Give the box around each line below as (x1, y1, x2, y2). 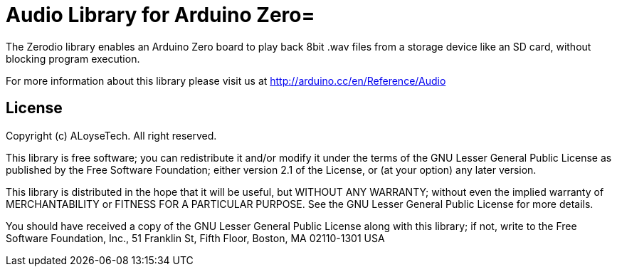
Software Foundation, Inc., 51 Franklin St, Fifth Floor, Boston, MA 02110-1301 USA (6, 231, 385, 244)
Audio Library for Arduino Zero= (6, 3, 315, 27)
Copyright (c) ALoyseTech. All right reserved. (6, 129, 217, 142)
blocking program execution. (6, 52, 140, 65)
